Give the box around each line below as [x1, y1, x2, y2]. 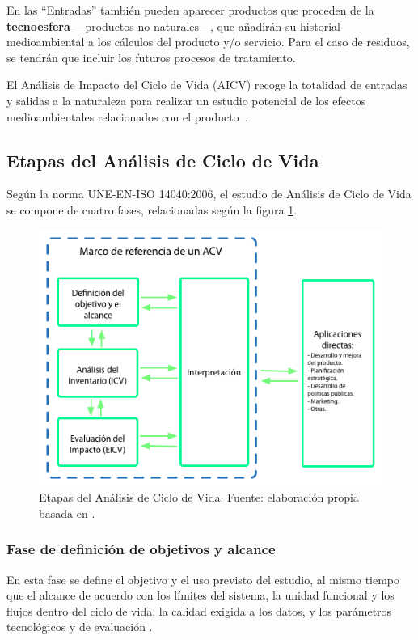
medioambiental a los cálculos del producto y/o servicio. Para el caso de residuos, [6, 33, 410, 50]
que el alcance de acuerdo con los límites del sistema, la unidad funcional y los [6, 587, 395, 604]
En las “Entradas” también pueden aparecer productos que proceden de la [6, 2, 374, 18]
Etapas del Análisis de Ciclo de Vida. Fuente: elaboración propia [39, 489, 359, 506]
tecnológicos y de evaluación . [6, 618, 153, 635]
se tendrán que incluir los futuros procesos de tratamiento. [6, 49, 296, 66]
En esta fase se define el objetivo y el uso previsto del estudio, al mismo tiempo [6, 570, 400, 587]
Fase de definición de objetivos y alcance [6, 539, 276, 559]
